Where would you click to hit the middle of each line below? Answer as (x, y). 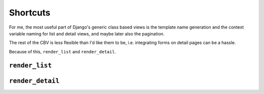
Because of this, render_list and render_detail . (63, 51)
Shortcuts (30, 13)
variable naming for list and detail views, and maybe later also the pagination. (87, 33)
